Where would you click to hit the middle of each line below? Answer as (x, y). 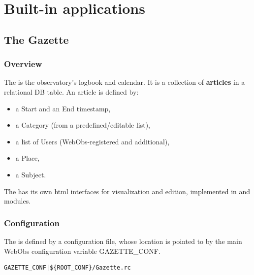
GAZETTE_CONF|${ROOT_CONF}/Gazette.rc (67, 268)
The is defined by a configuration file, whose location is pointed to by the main (123, 241)
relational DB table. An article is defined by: (71, 91)
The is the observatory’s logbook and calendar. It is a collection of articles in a (125, 82)
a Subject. (31, 174)
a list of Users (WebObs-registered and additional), (93, 141)
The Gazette (36, 39)
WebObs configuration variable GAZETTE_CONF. (82, 251)
